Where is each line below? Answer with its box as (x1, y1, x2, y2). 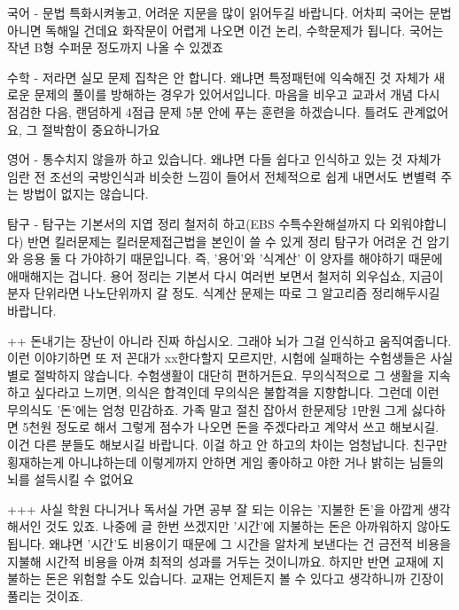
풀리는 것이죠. (7, 586, 83, 605)
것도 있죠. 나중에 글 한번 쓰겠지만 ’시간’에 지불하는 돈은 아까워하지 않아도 (45, 517, 451, 536)
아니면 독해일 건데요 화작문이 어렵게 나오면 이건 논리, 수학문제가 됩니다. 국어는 (7, 20, 444, 39)
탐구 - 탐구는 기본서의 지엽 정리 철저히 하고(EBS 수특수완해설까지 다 (7, 214, 386, 232)
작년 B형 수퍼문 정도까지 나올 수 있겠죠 (7, 38, 223, 57)
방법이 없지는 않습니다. (22, 184, 149, 203)
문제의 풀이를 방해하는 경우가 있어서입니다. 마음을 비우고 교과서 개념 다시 (34, 85, 440, 104)
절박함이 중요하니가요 (41, 120, 160, 138)
